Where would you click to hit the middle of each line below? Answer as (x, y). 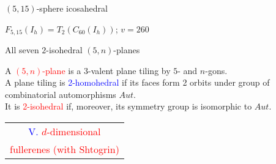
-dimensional (74, 132)
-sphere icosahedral (72, 8)
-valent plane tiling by (129, 70)
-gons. (216, 70)
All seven (22, 50)
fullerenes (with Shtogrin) (65, 149)
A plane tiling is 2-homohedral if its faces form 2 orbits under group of (137, 82)
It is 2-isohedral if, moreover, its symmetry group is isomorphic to (129, 106)
